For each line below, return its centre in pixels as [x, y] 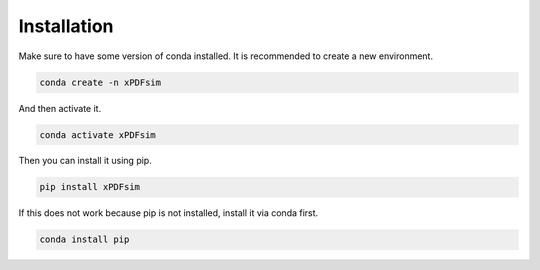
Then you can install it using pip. [85, 161]
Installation [66, 26]
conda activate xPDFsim [98, 134]
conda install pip [84, 239]
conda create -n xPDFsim [100, 82]
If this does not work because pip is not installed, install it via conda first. [168, 213]
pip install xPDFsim [89, 187]
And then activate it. [60, 108]
